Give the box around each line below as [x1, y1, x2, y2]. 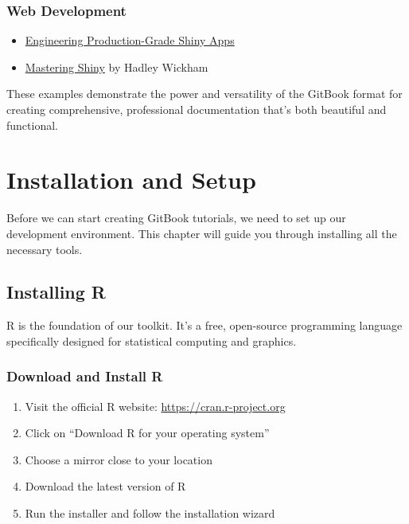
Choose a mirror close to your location [25, 451, 212, 467]
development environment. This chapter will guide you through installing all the [6, 225, 397, 241]
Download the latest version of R [25, 478, 186, 495]
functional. [6, 116, 58, 133]
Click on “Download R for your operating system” [25, 424, 270, 441]
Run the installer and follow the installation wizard [25, 505, 275, 522]
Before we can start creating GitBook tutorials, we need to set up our [6, 209, 346, 226]
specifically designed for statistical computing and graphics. [6, 332, 297, 349]
